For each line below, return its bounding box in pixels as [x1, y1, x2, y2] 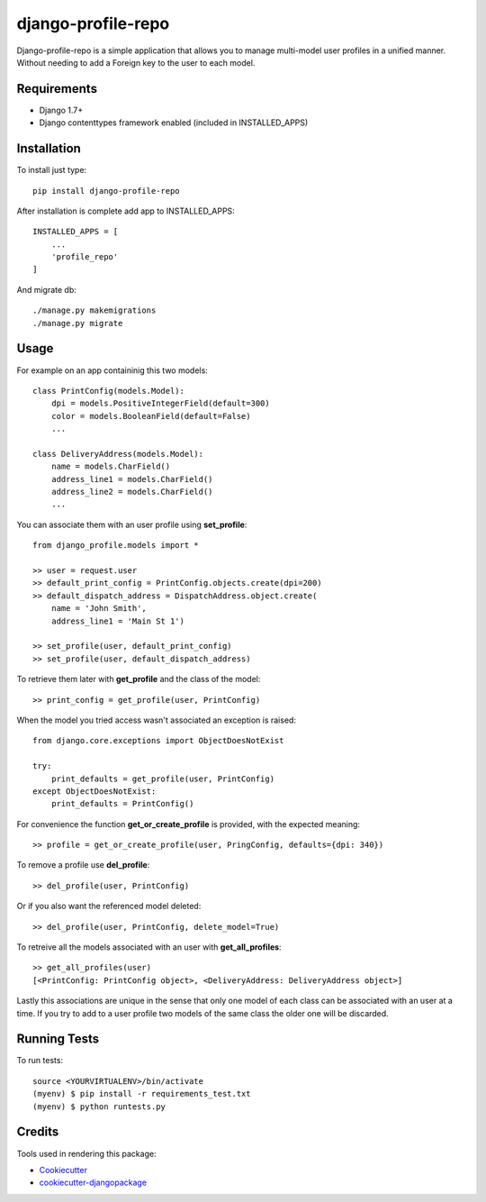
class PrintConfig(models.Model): [32, 386, 184, 396]
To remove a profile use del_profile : [16, 860, 150, 870]
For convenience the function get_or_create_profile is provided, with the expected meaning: [16, 818, 360, 829]
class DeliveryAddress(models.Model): [32, 449, 204, 459]
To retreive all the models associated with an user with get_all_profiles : [16, 942, 283, 952]
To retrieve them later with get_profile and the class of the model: [16, 674, 261, 685]
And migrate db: [16, 284, 76, 295]
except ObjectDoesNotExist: [32, 786, 157, 797]
